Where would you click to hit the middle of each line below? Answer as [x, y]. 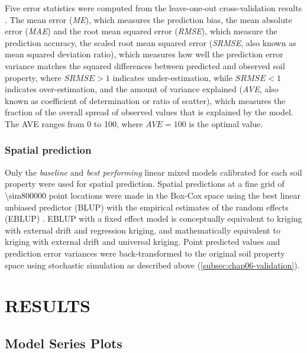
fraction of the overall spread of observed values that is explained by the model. [149, 112]
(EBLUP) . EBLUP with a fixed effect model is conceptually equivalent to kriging [153, 218]
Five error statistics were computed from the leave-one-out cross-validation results [153, 8]
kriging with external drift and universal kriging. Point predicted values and [143, 242]
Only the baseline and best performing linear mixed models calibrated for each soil [153, 172]
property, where [33, 77]
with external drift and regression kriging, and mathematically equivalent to [143, 230]
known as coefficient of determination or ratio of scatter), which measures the [145, 100]
